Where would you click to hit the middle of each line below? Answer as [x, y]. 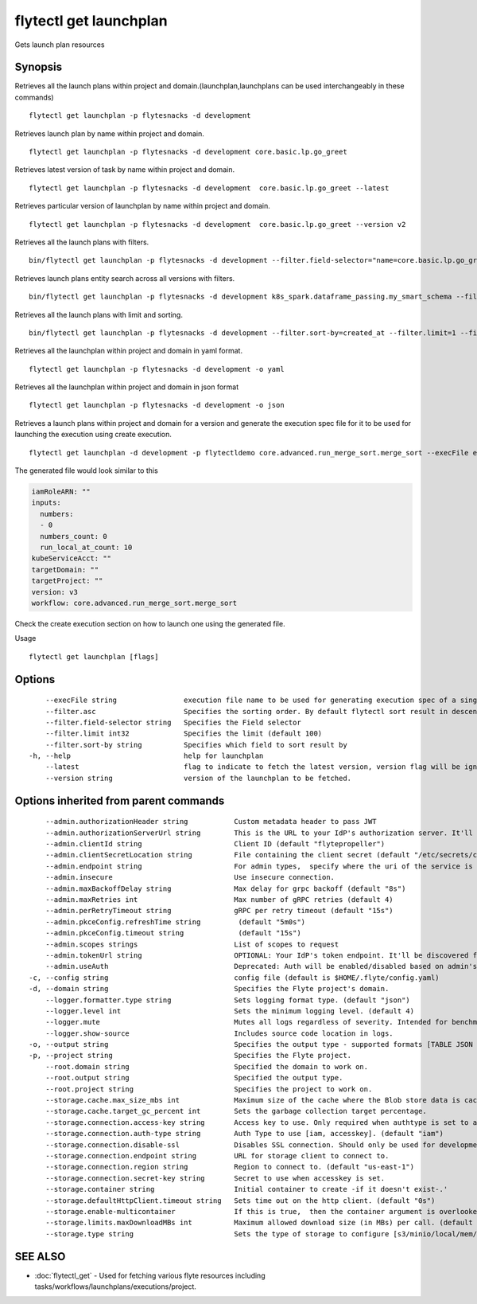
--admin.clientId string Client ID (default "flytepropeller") [215, 844]
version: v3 [55, 592]
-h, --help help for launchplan [146, 756]
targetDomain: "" [65, 570]
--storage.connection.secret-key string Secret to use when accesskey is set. [215, 1178]
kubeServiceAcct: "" [71, 558]
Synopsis [39, 67]
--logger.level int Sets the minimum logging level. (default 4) [230, 1011]
